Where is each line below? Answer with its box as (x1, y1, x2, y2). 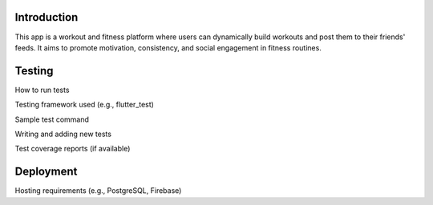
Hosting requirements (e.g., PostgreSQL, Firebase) (14, 186, 182, 195)
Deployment (14, 165, 78, 179)
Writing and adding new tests (14, 129, 112, 139)
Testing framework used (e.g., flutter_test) (14, 100, 154, 110)
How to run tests (14, 85, 70, 94)
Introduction (14, 10, 79, 24)
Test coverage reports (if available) (14, 144, 131, 154)
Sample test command (14, 115, 90, 124)
